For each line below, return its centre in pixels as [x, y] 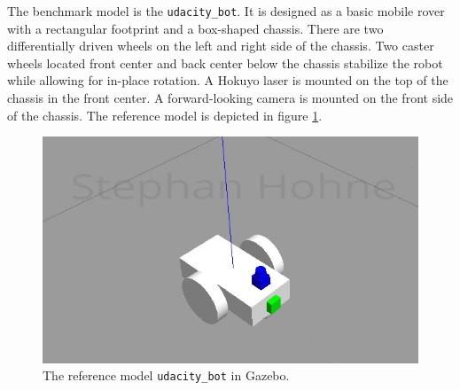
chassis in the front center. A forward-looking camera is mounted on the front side [230, 98]
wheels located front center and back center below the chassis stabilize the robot [225, 62]
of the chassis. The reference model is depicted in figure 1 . [165, 115]
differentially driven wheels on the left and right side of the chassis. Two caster [221, 46]
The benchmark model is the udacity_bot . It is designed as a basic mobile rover [226, 11]
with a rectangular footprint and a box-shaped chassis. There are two [195, 28]
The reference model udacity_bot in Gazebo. [166, 375]
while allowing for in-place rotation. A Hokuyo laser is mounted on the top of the [228, 80]
